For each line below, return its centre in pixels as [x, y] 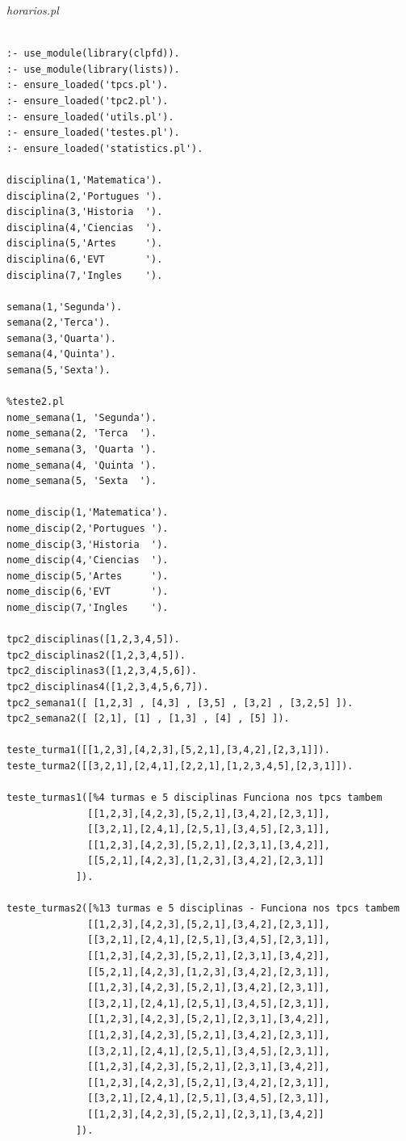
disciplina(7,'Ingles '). [85, 275]
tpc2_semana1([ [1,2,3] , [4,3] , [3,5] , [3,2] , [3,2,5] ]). [180, 703]
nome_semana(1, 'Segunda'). [82, 417]
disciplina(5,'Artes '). [85, 244]
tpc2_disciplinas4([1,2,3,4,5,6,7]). [108, 686]
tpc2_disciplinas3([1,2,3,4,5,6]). [102, 671]
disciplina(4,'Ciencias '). [85, 227]
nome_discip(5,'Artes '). [88, 576]
